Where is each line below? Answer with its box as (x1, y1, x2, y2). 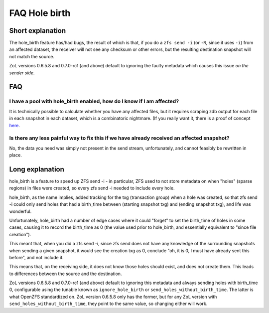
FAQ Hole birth (9, 7, 71, 18)
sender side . (9, 70, 35, 76)
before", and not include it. (9, 254, 64, 260)
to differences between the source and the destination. (9, 271, 122, 277)
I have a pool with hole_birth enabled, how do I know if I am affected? (9, 98, 179, 105)
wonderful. (9, 208, 32, 214)
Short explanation (9, 26, 66, 35)
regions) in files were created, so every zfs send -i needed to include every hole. (9, 185, 175, 191)
